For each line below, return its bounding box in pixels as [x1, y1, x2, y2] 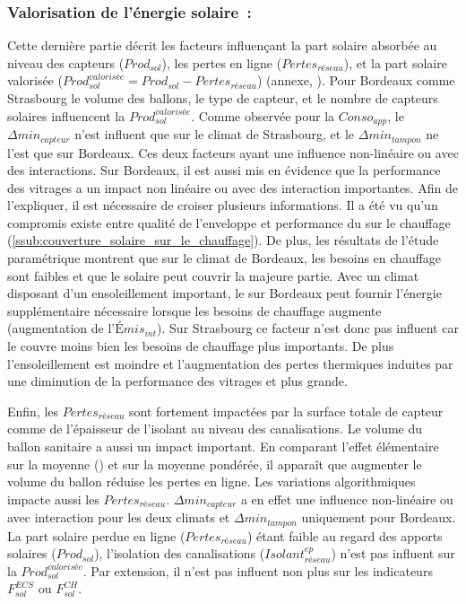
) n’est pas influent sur [331, 544, 455, 563]
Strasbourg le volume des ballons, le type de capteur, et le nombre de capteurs [7, 89, 438, 107]
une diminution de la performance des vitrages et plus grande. [7, 372, 348, 390]
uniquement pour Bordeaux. [301, 508, 456, 527]
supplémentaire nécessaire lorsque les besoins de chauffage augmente [7, 301, 382, 320]
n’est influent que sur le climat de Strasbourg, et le [74, 125, 355, 144]
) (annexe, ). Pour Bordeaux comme [256, 71, 455, 90]
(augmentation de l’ [7, 319, 116, 337]
